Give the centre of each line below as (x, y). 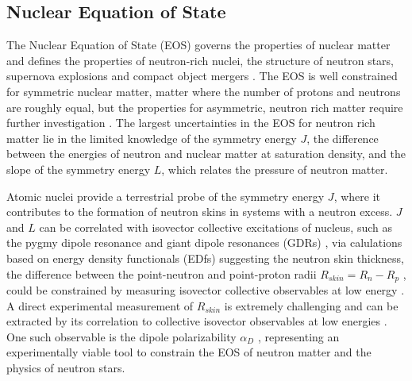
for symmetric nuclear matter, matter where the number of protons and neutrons (204, 91)
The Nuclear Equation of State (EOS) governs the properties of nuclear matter (198, 45)
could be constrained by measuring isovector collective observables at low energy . (206, 289)
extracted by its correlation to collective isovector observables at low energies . (197, 321)
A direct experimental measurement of (100, 305)
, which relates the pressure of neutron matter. (275, 169)
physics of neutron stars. (66, 367)
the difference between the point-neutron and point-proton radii (162, 273)
